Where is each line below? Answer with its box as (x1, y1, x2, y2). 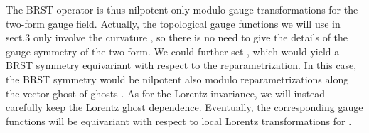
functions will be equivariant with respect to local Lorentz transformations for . (6, 113, 352, 128)
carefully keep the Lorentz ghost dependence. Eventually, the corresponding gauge (6, 100, 363, 115)
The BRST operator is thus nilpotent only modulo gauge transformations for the (6, 2, 358, 16)
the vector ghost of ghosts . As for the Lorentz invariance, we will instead (6, 85, 326, 100)
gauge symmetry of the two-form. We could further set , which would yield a (6, 43, 340, 58)
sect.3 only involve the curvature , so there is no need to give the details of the (6, 30, 348, 45)
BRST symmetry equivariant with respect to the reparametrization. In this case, (6, 58, 357, 73)
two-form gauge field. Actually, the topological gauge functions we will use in (6, 16, 341, 31)
